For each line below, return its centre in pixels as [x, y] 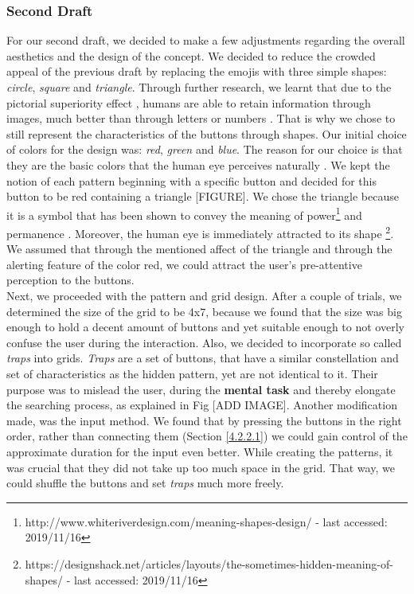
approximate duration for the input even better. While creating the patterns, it [200, 451]
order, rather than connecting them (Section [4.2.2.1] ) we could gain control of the [207, 436]
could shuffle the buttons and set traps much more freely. [145, 483]
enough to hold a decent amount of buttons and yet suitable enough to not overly [205, 327]
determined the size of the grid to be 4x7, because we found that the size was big [204, 311]
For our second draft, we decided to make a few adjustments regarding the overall [206, 40]
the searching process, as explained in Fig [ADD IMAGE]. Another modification [202, 405]
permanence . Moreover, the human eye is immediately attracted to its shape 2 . [200, 232]
